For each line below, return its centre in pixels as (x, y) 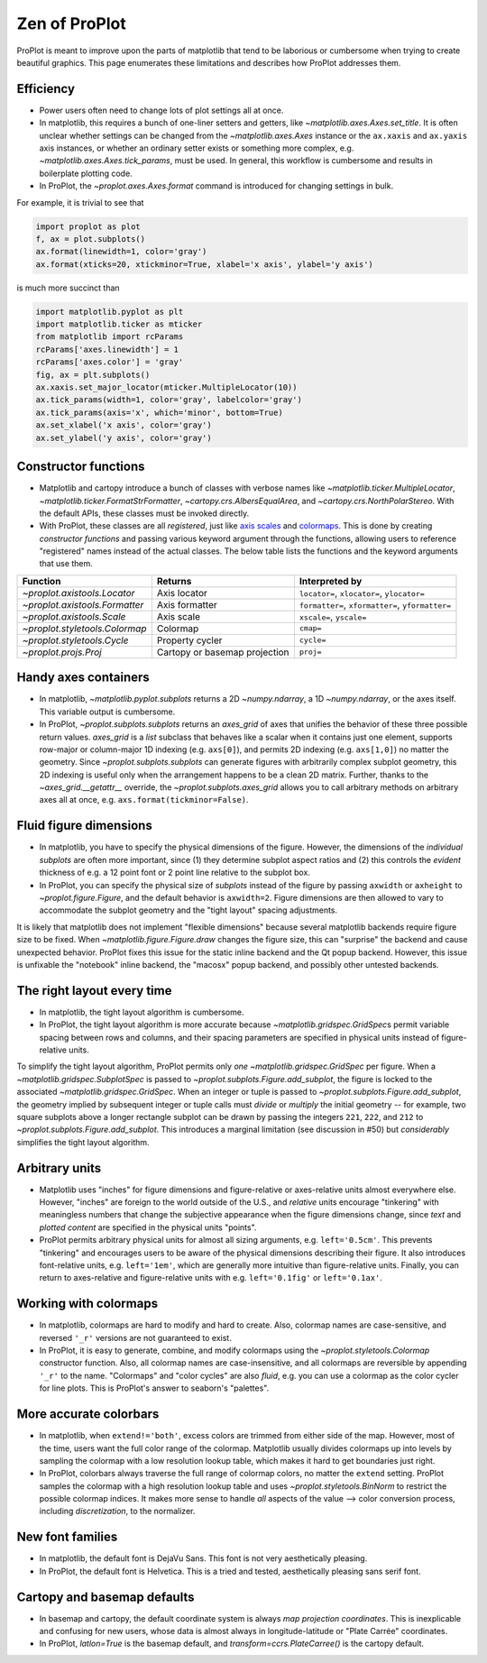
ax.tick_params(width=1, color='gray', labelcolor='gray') (169, 400)
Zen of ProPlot (71, 23)
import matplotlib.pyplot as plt (110, 312)
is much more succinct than (69, 288)
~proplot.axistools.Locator (78, 593)
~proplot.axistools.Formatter (83, 604)
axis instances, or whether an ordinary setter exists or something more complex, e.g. (197, 148)
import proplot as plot (88, 226)
